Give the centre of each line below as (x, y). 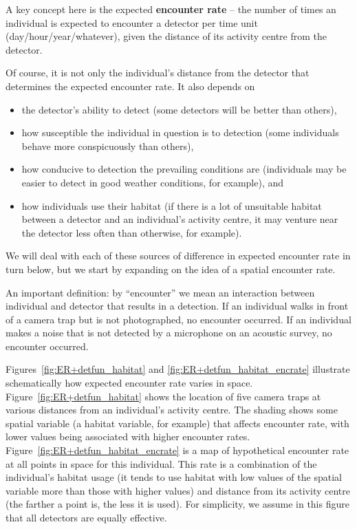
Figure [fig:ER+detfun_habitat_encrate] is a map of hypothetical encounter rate (177, 450)
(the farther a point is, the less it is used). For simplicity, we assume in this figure (177, 504)
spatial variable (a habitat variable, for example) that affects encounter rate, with (177, 423)
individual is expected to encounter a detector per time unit (132, 22)
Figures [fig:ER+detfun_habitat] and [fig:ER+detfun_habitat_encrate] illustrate (178, 369)
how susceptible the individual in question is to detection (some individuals (180, 132)
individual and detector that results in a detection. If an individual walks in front (177, 306)
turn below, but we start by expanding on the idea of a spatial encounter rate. (171, 269)
